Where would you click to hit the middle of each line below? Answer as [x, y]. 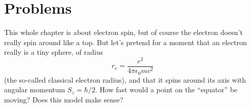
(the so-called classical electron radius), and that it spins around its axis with [125, 79]
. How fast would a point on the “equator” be [166, 89]
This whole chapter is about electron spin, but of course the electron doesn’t [123, 32]
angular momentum [35, 89]
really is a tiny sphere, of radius [54, 52]
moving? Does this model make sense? [64, 99]
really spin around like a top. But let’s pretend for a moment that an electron [125, 42]
